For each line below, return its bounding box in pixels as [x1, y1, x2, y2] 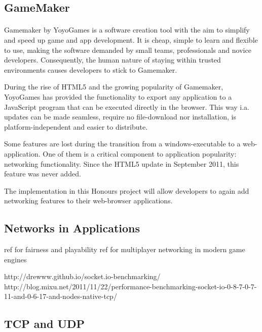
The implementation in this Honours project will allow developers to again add [4, 185, 249, 196]
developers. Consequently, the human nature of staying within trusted [4, 54, 221, 65]
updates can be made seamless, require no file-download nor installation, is [4, 111, 236, 122]
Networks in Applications [4, 220, 140, 236]
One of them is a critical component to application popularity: [43, 148, 237, 159]
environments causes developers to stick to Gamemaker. [4, 64, 177, 75]
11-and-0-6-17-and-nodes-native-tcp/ [4, 291, 117, 301]
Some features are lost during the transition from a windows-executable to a [4, 138, 241, 149]
